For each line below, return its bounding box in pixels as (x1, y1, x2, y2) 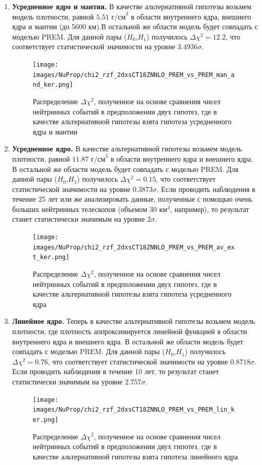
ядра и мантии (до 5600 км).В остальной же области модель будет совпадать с (12, 21, 258, 32)
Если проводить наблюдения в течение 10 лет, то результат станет (12, 366, 219, 377)
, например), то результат (170, 203, 249, 214)
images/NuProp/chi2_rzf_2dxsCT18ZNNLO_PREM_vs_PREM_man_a (32, 71, 235, 79)
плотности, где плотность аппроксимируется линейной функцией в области (12, 326, 247, 336)
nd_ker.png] (32, 81, 73, 89)
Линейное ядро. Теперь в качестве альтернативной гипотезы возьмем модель (12, 316, 255, 326)
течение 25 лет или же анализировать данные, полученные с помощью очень (12, 193, 252, 204)
